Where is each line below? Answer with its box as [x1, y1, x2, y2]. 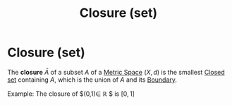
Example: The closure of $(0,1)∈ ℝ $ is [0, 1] [7, 89, 135, 98]
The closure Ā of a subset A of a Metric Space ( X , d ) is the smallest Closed [7, 68, 226, 76]
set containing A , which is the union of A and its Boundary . [7, 75, 178, 84]
